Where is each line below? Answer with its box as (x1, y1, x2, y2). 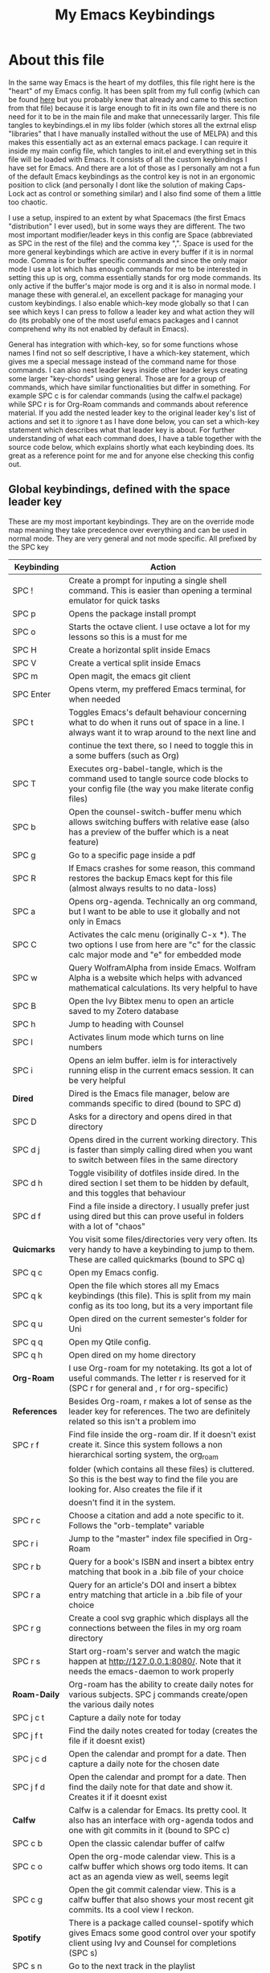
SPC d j (12, 1144, 40, 1155)
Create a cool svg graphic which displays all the (68, 1612, 249, 1623)
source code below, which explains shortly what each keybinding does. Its (8, 442, 255, 451)
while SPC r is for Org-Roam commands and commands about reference (8, 399, 249, 409)
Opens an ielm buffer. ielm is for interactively (68, 1054, 238, 1065)
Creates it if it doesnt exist (68, 1791, 167, 1802)
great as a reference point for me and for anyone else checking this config (8, 451, 255, 460)
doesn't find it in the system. (68, 1497, 176, 1508)
